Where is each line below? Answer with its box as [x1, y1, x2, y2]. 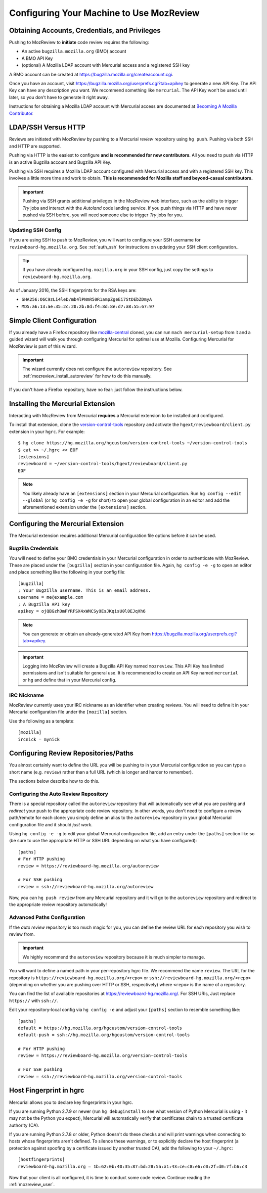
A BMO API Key [21, 55, 53, 61]
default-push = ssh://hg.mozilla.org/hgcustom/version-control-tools [18, 1032, 190, 1038]
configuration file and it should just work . [9, 821, 93, 827]
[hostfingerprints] [18, 1157, 65, 1162]
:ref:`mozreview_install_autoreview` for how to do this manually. [22, 373, 152, 379]
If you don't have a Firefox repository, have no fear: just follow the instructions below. [9, 386, 183, 393]
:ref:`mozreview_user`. [9, 1182, 55, 1188]
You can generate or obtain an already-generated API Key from [22, 631, 151, 637]
